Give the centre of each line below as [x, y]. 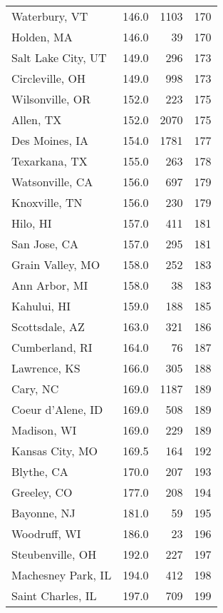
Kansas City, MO [55, 451]
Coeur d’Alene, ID [57, 409]
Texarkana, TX [50, 161]
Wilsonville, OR [51, 99]
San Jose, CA [45, 244]
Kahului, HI [41, 306]
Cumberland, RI [52, 347]
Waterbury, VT [50, 16]
